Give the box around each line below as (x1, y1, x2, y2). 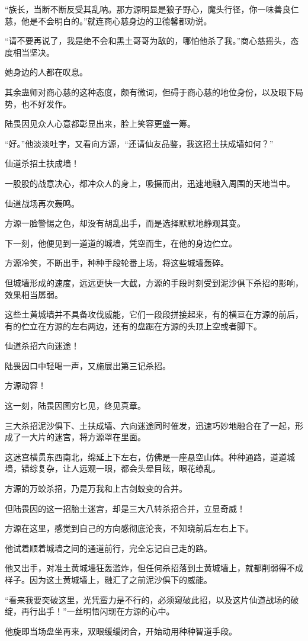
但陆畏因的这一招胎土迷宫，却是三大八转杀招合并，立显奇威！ (5, 502, 245, 514)
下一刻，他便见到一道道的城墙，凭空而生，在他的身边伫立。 (5, 236, 237, 249)
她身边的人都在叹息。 (5, 66, 88, 78)
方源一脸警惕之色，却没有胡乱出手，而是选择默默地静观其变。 (5, 217, 245, 229)
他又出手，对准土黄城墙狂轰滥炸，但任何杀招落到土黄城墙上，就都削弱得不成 (5, 562, 303, 574)
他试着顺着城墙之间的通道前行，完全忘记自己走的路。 (5, 541, 212, 554)
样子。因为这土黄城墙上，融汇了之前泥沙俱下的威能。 (5, 573, 212, 585)
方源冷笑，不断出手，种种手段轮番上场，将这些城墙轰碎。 (5, 257, 229, 269)
